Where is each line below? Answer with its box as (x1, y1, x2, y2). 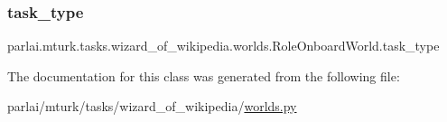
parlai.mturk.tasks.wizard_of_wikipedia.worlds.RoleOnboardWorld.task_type (7, 36, 440, 55)
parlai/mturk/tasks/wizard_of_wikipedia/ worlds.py (7, 97, 297, 116)
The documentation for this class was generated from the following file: (7, 66, 400, 85)
